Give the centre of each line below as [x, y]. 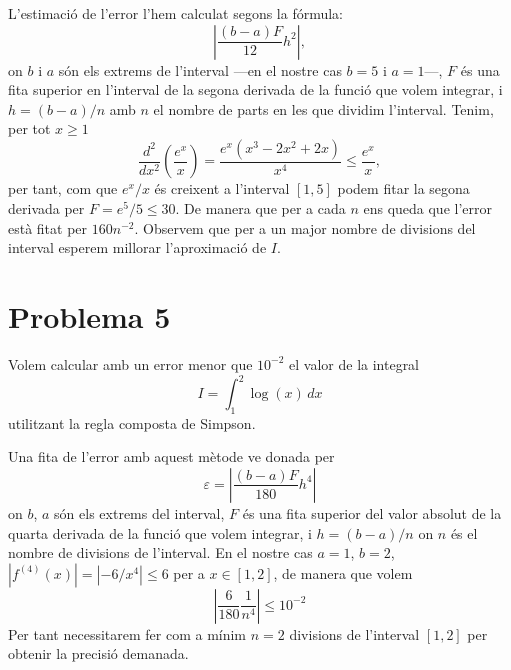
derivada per [46, 208]
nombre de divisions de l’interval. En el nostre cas [160, 552]
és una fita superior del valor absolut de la [372, 512]
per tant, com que [63, 188]
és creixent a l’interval [222, 188]
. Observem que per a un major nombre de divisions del [305, 227]
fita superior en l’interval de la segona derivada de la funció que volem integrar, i [255, 89]
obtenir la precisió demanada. [98, 653]
